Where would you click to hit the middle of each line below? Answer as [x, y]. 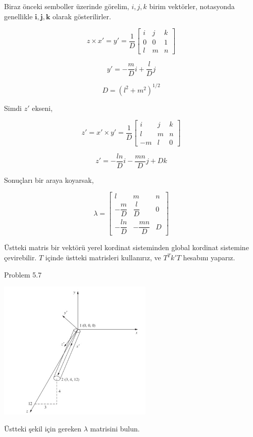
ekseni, [42, 108]
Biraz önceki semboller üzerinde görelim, [67, 6]
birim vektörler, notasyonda [192, 6]
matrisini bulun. [115, 429]
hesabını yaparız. [209, 257]
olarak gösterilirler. [82, 16]
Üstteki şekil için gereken [43, 429]
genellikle [18, 16]
